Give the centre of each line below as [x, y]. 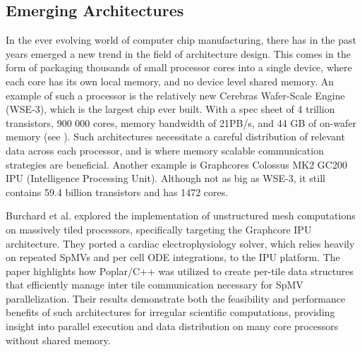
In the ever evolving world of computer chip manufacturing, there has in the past [181, 40]
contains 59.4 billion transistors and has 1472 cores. [117, 192]
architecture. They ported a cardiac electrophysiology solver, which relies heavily [180, 243]
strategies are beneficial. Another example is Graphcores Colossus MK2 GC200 [176, 164]
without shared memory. [58, 340]
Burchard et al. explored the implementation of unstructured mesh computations [181, 216]
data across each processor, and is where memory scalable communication [165, 150]
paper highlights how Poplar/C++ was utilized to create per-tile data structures [180, 271]
